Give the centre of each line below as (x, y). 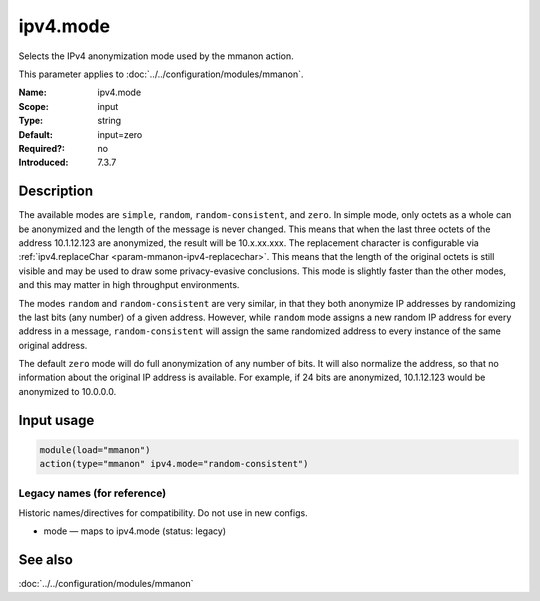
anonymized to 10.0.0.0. (67, 391)
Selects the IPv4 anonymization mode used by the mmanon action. (156, 56)
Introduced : (43, 162)
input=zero (120, 134)
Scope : (33, 106)
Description (56, 191)
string (109, 121)
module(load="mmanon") (95, 449)
